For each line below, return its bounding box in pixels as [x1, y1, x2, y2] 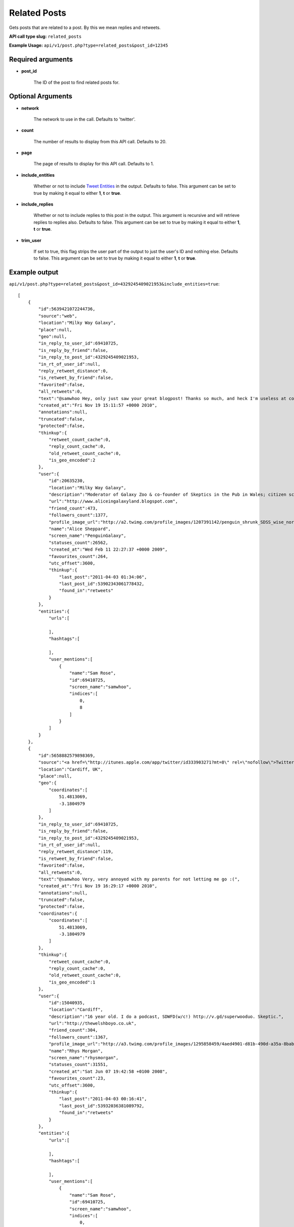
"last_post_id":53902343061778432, [59, 581, 145, 587]
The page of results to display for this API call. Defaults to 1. [33, 161, 154, 167]
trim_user [21, 237, 42, 243]
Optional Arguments [9, 92, 73, 101]
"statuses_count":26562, [49, 540, 109, 545]
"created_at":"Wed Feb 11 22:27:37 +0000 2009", [49, 547, 168, 552]
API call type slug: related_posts [9, 33, 82, 39]
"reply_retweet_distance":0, [38, 368, 109, 373]
